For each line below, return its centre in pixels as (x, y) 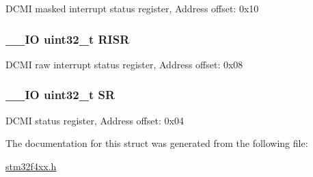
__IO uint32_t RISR (68, 39)
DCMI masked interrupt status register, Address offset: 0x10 (132, 8)
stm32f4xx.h (31, 166)
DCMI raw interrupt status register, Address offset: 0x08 (124, 64)
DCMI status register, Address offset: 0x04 (95, 120)
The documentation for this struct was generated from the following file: (157, 143)
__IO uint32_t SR (60, 95)
